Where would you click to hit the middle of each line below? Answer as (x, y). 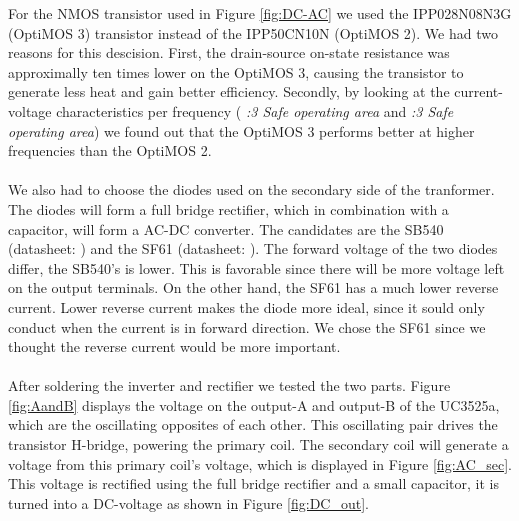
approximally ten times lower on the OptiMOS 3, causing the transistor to (236, 71)
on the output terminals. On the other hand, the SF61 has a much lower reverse (253, 287)
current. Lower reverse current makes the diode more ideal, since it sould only (246, 306)
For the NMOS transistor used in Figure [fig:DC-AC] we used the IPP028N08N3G (260, 13)
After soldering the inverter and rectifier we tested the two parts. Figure (229, 385)
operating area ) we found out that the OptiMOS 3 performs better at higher (241, 130)
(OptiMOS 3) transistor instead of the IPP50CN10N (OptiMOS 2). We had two (253, 32)
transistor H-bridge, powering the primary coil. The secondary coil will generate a (258, 444)
